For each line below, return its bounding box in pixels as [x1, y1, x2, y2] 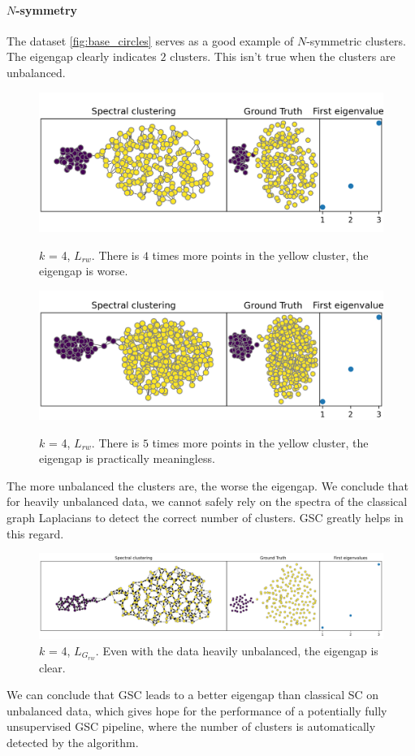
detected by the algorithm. [6, 734, 139, 750]
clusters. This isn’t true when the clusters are [170, 48, 396, 65]
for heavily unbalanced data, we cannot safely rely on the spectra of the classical [6, 493, 408, 510]
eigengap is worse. [39, 262, 128, 279]
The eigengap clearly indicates [6, 48, 157, 65]
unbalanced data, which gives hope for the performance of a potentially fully [6, 702, 387, 719]
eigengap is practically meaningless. [39, 450, 215, 467]
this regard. [6, 525, 64, 542]
